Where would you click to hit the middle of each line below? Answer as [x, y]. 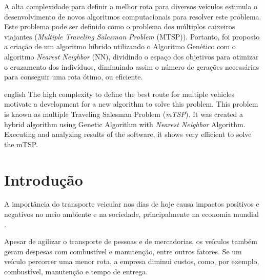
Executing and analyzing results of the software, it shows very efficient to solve [128, 134]
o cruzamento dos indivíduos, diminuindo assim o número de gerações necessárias [132, 66]
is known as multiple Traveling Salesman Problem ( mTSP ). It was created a [124, 114]
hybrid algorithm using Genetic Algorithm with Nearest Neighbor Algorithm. [125, 124]
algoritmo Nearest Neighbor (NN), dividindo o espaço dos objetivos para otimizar [131, 56]
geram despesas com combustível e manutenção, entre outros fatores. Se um [123, 251]
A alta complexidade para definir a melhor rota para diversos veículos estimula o [131, 6]
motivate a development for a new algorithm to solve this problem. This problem [131, 104]
